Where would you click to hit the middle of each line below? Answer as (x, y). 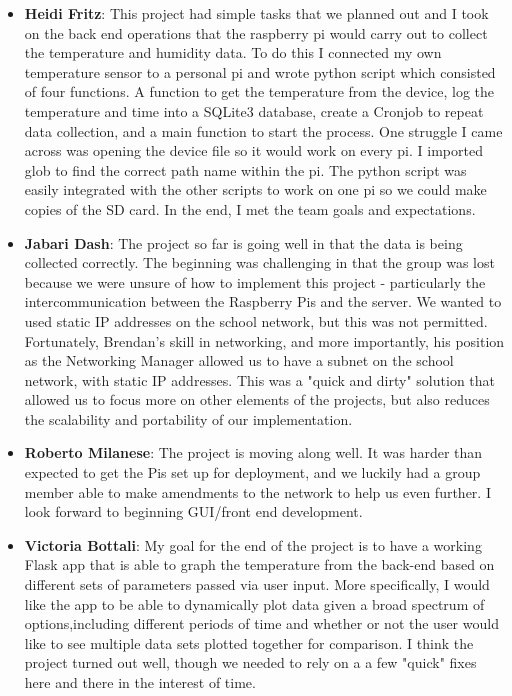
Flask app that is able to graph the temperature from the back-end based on (259, 564)
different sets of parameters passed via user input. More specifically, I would (257, 584)
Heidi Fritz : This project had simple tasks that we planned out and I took (256, 13)
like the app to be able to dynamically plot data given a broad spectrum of (254, 603)
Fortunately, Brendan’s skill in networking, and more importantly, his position (264, 340)
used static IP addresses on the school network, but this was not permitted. (256, 320)
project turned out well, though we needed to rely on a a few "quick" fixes (250, 662)
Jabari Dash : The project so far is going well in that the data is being (243, 242)
